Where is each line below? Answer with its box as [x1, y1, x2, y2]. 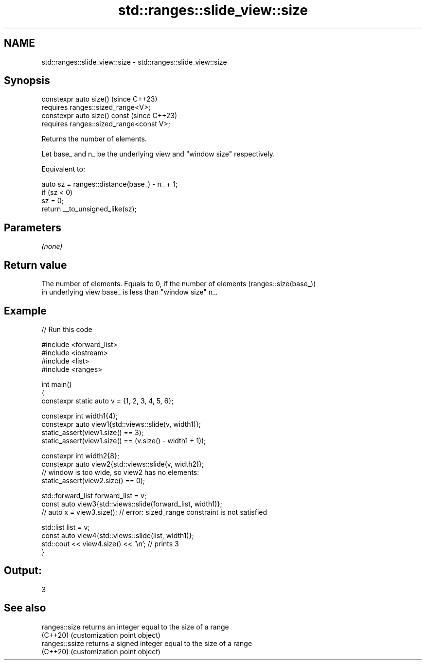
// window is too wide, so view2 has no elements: [41, 468, 199, 476]
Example [4, 304, 47, 317]
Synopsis [4, 74, 50, 87]
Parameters [4, 221, 61, 234]
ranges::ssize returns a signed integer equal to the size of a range [41, 639, 252, 647]
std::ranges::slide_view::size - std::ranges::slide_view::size [41, 57, 227, 66]
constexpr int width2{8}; [41, 451, 120, 460]
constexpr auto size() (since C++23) [41, 95, 158, 104]
